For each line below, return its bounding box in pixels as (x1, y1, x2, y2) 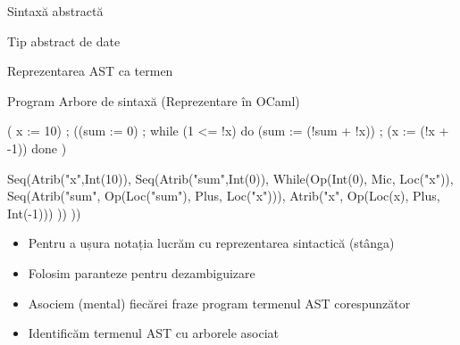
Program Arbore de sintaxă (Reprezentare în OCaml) (7, 91, 300, 110)
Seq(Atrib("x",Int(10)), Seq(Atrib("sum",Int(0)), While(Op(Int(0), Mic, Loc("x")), (7, 168, 454, 187)
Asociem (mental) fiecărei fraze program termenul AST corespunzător (28, 293, 411, 312)
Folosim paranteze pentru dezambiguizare (28, 263, 255, 282)
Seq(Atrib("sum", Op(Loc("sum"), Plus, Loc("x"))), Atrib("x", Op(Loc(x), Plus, (7, 186, 440, 205)
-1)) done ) (7, 138, 67, 157)
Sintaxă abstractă (7, 2, 104, 20)
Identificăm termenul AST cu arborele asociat (28, 324, 279, 342)
